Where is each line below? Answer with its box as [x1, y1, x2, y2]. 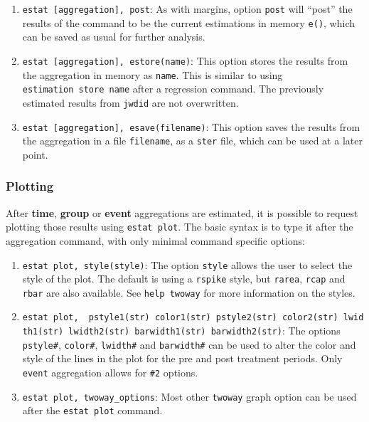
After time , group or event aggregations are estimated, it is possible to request [6, 205, 358, 220]
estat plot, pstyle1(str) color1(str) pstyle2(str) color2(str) [22, 312, 338, 323]
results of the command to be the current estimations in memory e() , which [22, 15, 355, 30]
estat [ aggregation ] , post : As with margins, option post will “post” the [22, 1, 353, 16]
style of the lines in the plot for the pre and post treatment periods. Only [22, 351, 343, 366]
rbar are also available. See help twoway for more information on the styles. [22, 285, 355, 300]
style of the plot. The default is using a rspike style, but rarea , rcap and [22, 271, 346, 286]
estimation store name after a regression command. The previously [22, 81, 324, 96]
